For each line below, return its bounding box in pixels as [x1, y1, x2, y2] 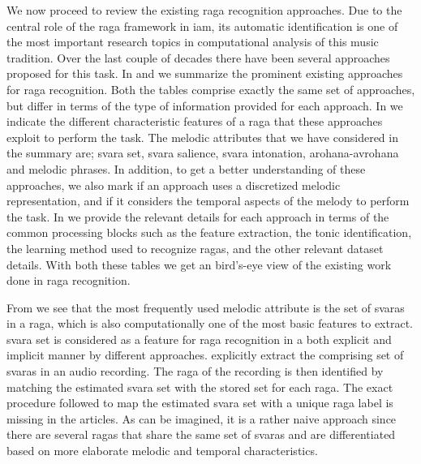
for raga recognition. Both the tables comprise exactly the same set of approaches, [6, 80, 415, 97]
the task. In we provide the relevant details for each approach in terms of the [6, 208, 389, 225]
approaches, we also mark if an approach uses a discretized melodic [6, 176, 341, 193]
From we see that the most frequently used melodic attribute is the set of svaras [6, 299, 405, 316]
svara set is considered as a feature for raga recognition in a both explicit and [6, 330, 392, 347]
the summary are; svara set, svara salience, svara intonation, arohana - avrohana [6, 144, 399, 161]
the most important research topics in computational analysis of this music [6, 33, 379, 50]
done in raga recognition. [6, 272, 131, 289]
